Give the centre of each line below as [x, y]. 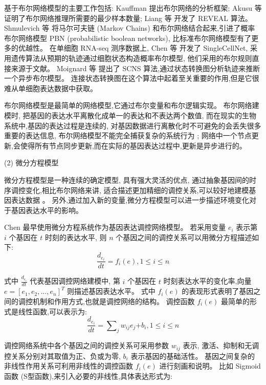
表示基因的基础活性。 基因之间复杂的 [193, 356]
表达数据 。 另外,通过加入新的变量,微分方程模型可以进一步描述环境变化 [130, 200]
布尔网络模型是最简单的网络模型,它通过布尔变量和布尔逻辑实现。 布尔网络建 [132, 105]
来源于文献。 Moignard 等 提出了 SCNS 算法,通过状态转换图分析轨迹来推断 [136, 68]
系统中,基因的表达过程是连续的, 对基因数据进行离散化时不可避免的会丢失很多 [133, 125]
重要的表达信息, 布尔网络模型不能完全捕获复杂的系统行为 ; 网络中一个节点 [128, 135]
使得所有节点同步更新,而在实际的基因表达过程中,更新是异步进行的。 [133, 145]
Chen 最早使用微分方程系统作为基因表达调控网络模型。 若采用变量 [115, 227]
